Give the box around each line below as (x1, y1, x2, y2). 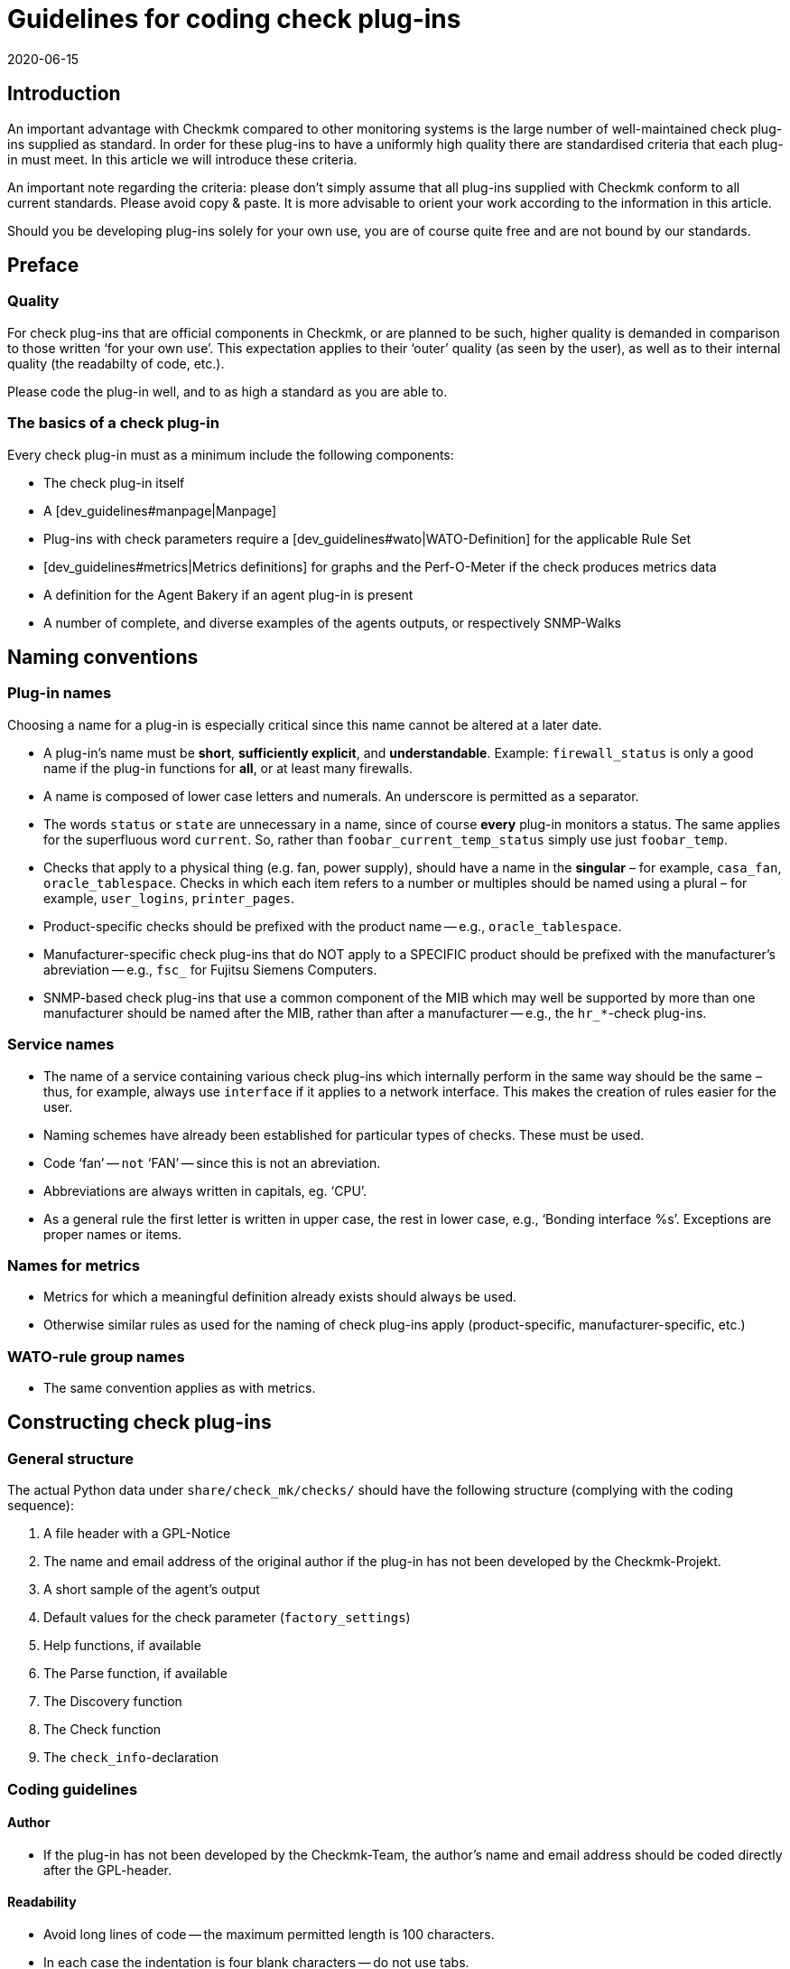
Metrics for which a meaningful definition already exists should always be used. (43, 1289, 517, 1305)
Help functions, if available (43, 1638, 201, 1654)
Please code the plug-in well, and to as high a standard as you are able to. (7, 383, 448, 399)
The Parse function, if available (43, 1666, 228, 1682)
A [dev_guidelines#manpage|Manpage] (43, 502, 277, 518)
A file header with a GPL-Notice (43, 1526, 231, 1542)
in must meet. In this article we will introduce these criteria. (7, 151, 358, 167)
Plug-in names (7, 684, 112, 703)
